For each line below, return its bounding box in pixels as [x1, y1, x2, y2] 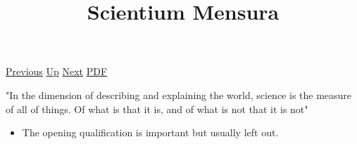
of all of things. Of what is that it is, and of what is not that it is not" [6, 101, 308, 116]
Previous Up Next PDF [6, 64, 108, 79]
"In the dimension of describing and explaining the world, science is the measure [6, 87, 352, 102]
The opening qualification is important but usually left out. [22, 125, 279, 140]
